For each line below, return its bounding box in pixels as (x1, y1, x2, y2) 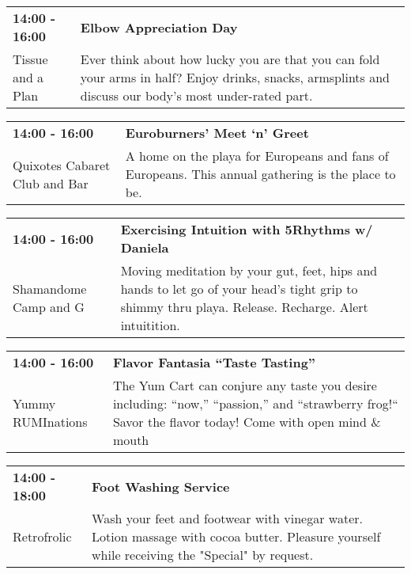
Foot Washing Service (92, 477, 230, 496)
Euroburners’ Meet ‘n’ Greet (125, 124, 309, 142)
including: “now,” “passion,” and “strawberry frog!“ (112, 394, 398, 412)
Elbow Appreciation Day (80, 17, 238, 36)
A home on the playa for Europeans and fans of (125, 146, 389, 165)
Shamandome (13, 279, 87, 298)
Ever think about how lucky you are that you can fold (80, 50, 380, 68)
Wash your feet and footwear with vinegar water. (92, 509, 363, 527)
